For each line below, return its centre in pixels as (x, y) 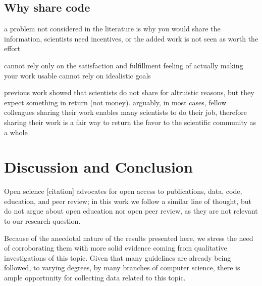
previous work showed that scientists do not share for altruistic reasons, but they (129, 92)
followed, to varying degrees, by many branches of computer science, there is (122, 268)
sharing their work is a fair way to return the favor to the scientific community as (130, 122)
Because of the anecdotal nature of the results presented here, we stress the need (129, 238)
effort (12, 48)
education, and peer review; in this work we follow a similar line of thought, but (128, 201)
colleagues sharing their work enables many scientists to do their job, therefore (125, 112)
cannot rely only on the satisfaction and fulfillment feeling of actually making (124, 65)
